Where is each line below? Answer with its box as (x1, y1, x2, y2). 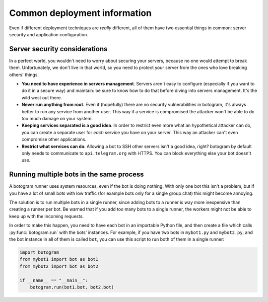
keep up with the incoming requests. (9, 213, 84, 219)
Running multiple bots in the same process (9, 170, 144, 179)
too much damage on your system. (21, 115, 93, 121)
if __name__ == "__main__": (19, 277, 88, 283)
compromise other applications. (21, 137, 87, 143)
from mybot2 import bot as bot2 (19, 263, 99, 269)
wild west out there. (21, 94, 62, 100)
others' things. (9, 72, 39, 77)
